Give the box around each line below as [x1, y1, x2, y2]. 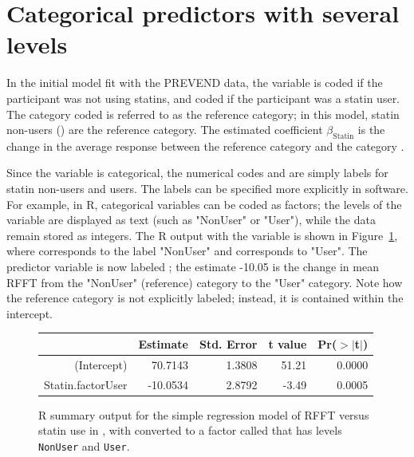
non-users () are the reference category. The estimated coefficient [6, 121, 323, 138]
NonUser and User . [38, 437, 130, 454]
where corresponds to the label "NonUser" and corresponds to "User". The [6, 242, 368, 259]
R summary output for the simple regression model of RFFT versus [38, 406, 369, 423]
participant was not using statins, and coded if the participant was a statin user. [6, 89, 400, 106]
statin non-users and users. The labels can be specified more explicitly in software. [6, 180, 408, 197]
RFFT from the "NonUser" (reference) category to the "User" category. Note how [6, 274, 403, 290]
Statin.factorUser [44, 376, 128, 392]
